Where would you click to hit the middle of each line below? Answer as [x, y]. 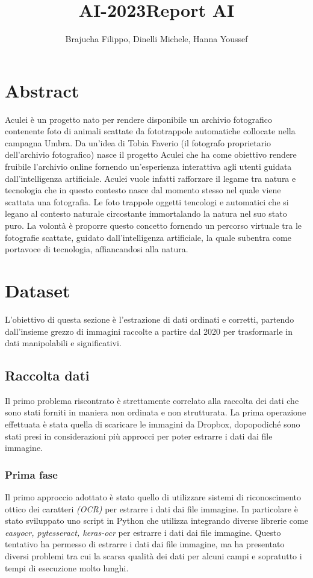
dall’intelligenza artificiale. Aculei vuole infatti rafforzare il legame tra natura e [150, 178]
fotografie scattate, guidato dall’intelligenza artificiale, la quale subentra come [148, 237]
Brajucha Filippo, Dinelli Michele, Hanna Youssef [156, 39]
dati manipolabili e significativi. [63, 343]
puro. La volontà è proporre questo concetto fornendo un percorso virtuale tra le [153, 225]
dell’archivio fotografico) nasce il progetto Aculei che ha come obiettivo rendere [151, 154]
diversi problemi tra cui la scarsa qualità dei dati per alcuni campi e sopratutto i [153, 556]
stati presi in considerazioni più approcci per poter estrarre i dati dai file [139, 436]
